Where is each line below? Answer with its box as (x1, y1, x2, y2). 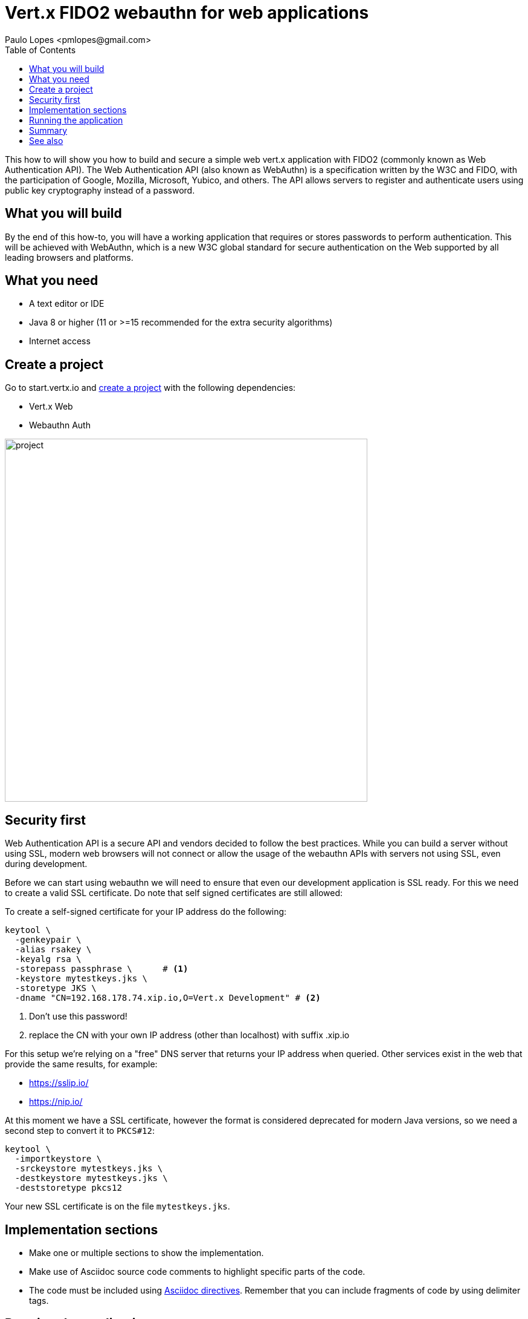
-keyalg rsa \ (14, 954, 82, 964)
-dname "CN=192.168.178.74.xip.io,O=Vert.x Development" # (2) (14, 993, 321, 1003)
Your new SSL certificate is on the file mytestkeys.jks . (5, 1201, 230, 1212)
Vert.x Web (29, 401, 73, 412)
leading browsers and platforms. (5, 252, 134, 263)
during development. (5, 859, 88, 869)
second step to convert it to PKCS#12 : (5, 1125, 155, 1136)
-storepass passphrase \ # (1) (14, 964, 188, 974)
